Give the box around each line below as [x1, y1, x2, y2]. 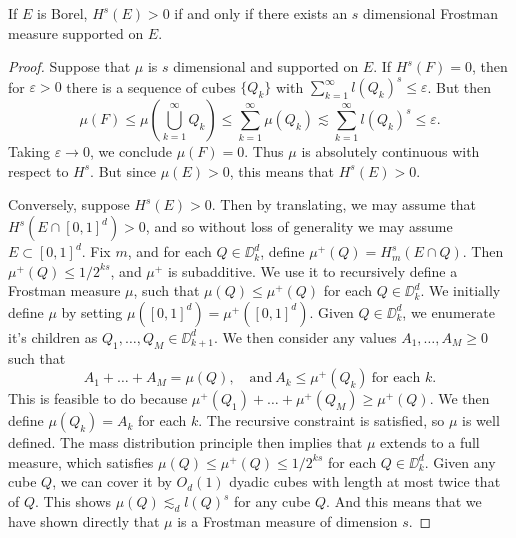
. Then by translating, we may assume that [211, 194, 477, 215]
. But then [427, 76, 492, 97]
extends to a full [380, 432, 480, 453]
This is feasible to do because [8, 388, 188, 409]
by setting [61, 301, 123, 322]
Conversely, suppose [8, 194, 130, 215]
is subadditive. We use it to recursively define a [167, 260, 458, 281]
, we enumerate [402, 301, 495, 322]
